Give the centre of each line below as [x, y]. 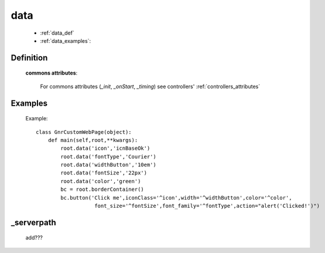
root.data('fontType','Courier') [108, 156]
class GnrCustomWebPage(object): [84, 132]
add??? [34, 238]
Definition [29, 58]
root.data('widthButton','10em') [108, 165]
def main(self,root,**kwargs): [93, 140]
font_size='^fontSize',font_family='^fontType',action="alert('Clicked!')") [207, 206]
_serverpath [34, 222]
